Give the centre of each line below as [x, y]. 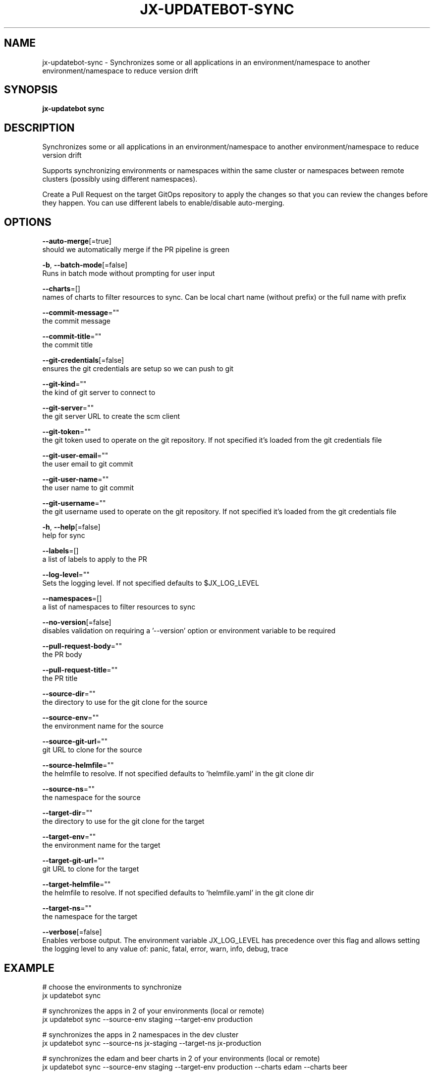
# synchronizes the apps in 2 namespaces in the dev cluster [140, 1034]
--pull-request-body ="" [82, 646]
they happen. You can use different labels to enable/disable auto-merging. [163, 203]
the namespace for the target [90, 917]
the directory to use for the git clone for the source [125, 702]
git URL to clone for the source [92, 750]
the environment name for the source [103, 726]
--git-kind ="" [64, 384]
